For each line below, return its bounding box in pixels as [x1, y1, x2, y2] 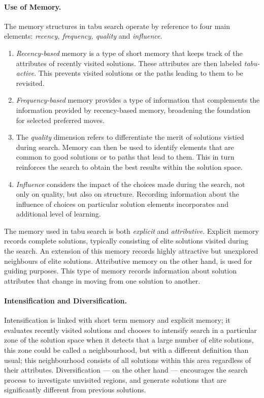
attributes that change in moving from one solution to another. [4, 275, 201, 286]
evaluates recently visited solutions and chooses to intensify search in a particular [4, 324, 257, 335]
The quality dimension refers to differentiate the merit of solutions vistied [16, 132, 244, 142]
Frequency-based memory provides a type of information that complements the [16, 95, 260, 105]
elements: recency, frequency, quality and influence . [4, 30, 162, 41]
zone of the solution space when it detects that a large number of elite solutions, [4, 334, 254, 345]
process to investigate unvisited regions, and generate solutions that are [4, 374, 226, 385]
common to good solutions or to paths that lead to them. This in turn [16, 151, 235, 162]
